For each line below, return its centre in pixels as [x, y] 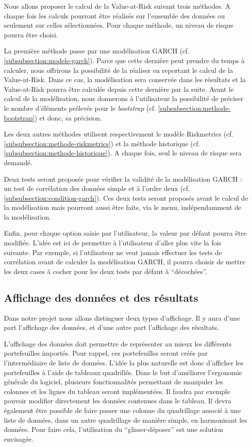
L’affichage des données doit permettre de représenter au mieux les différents [118, 343]
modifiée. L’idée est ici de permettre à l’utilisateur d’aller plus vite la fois [113, 243]
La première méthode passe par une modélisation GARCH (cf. [97, 51]
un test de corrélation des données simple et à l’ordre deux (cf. [97, 188]
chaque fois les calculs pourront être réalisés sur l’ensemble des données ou [115, 15]
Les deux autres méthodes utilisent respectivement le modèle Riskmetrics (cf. [119, 134]
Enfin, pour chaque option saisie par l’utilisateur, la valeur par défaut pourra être [125, 233]
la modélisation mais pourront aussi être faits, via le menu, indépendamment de [123, 207]
